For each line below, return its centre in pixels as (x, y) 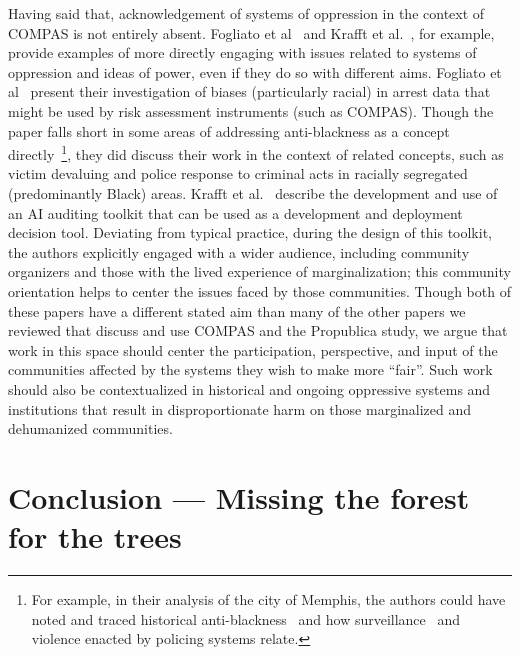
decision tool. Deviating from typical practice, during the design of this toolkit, (250, 232)
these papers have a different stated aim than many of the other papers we (237, 310)
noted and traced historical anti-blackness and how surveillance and (246, 618)
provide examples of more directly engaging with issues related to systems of (242, 52)
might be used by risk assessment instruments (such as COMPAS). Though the (251, 110)
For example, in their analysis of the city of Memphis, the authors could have (268, 599)
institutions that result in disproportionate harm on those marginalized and (240, 408)
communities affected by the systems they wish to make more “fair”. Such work (250, 369)
